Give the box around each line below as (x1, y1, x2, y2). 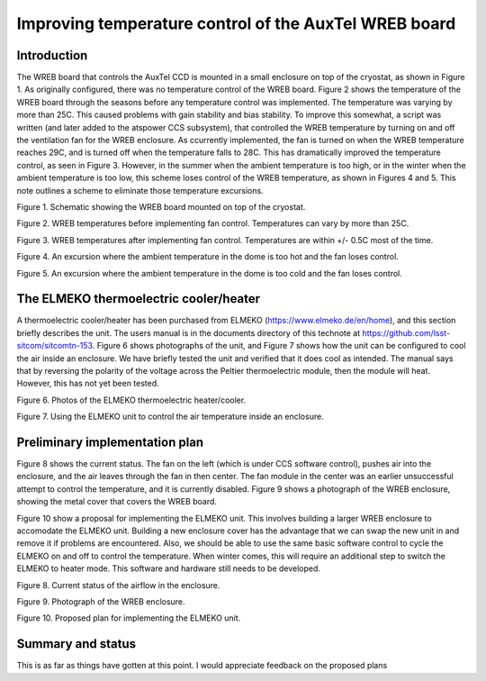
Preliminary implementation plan (16, 434, 204, 449)
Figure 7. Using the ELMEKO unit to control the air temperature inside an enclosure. (16, 411, 324, 422)
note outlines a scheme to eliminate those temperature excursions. (16, 185, 265, 195)
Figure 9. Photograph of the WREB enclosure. (16, 595, 185, 607)
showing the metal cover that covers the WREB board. (16, 496, 218, 507)
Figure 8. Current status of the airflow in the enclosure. (16, 579, 220, 590)
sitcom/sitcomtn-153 (16, 340, 94, 351)
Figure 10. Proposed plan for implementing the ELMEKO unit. (16, 613, 241, 623)
